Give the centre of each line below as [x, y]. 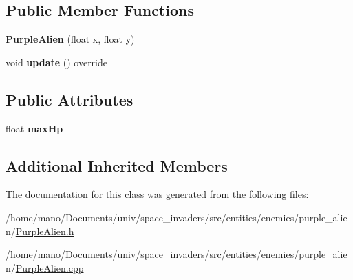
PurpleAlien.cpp [50, 267]
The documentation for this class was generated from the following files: [157, 194]
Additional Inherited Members [117, 165]
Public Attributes [69, 99]
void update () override [57, 62]
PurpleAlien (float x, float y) [70, 39]
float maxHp [34, 128]
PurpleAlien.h [45, 231]
